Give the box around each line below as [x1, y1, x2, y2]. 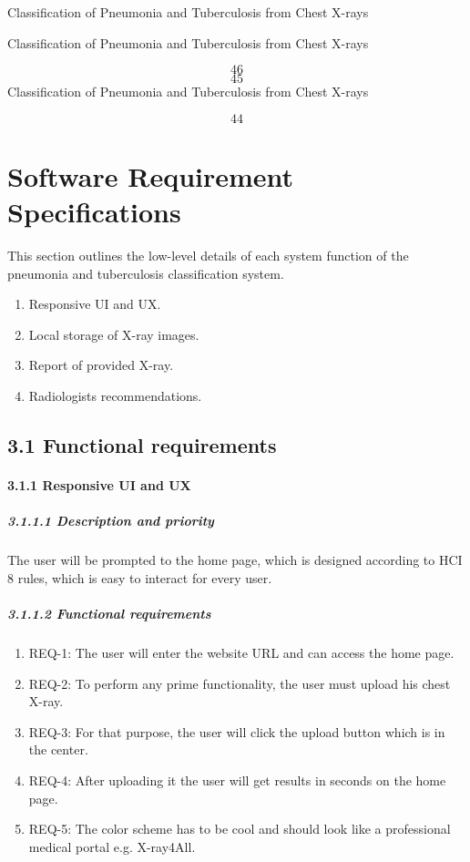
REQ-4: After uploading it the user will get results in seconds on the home [28, 770, 446, 789]
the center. [28, 740, 88, 759]
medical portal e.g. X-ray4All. [28, 836, 196, 856]
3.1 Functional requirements [7, 431, 277, 459]
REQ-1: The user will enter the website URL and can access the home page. [28, 642, 455, 662]
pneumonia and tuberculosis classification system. [7, 263, 284, 282]
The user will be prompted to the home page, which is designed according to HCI [7, 550, 463, 570]
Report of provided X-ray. [28, 355, 174, 375]
